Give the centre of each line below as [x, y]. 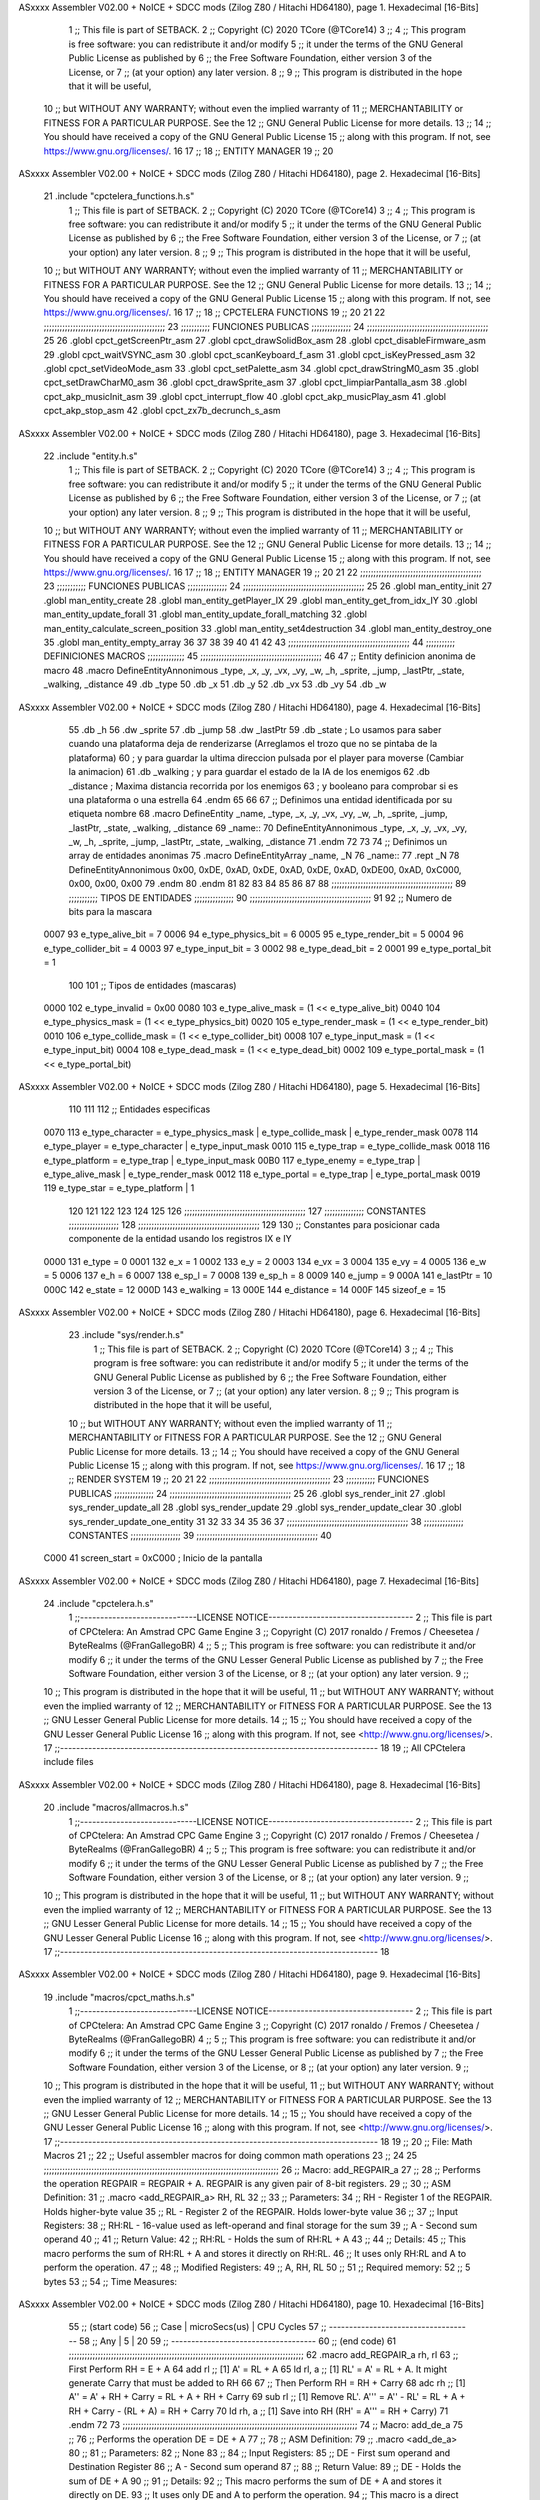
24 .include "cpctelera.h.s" [98, 1604]
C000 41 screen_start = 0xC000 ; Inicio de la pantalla [153, 1558]
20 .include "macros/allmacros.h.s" [116, 1807]
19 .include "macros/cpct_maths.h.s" [119, 1997]
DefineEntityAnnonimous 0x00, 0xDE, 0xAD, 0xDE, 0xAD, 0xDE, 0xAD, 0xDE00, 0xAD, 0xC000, [265, 869]
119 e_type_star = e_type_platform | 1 [119, 1188]
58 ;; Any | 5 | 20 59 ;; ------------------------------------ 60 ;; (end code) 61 [237, 2341]
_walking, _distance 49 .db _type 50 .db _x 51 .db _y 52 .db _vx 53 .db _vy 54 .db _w [215, 684]
